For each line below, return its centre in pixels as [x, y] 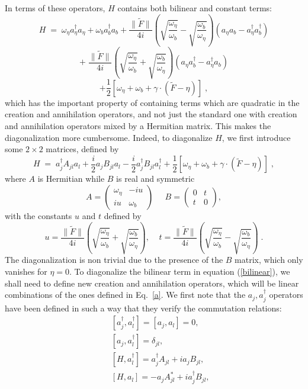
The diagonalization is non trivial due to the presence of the [114, 260]
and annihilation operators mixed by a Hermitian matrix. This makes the [138, 126]
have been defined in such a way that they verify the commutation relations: [143, 308]
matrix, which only [269, 260]
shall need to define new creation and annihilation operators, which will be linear [152, 283]
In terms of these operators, [55, 8]
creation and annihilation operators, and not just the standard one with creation [151, 114]
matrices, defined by [82, 149]
